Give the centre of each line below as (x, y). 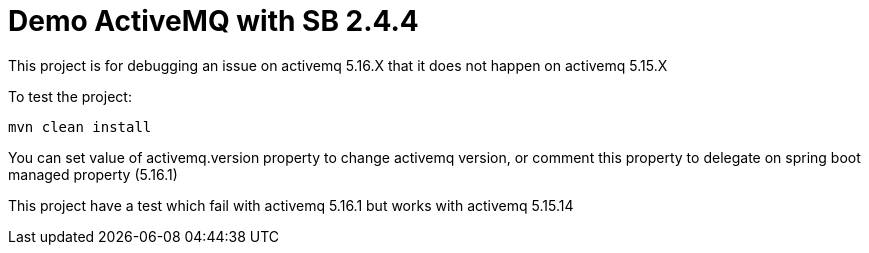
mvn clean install (80, 126)
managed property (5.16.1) (93, 174)
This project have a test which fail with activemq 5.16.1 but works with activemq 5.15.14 (291, 205)
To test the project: (70, 96)
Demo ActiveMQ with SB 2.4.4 (213, 21)
